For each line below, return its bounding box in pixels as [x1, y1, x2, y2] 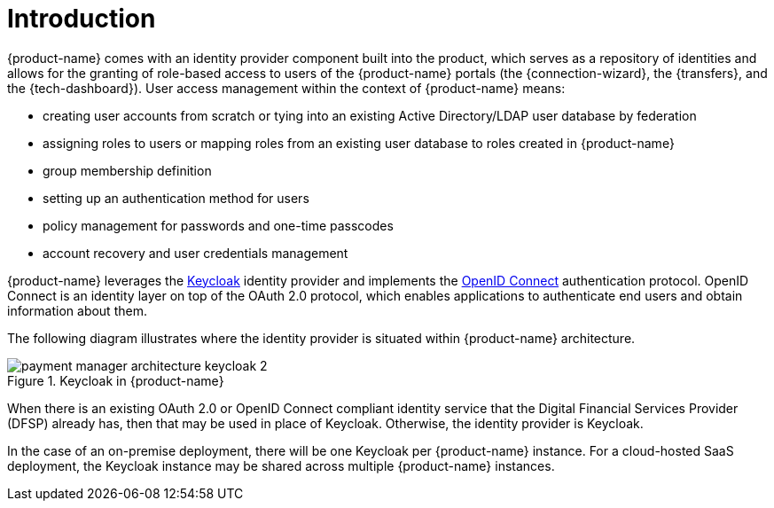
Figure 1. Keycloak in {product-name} [7, 372, 224, 388]
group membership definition [43, 162, 212, 178]
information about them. [7, 302, 147, 318]
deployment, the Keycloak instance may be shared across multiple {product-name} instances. [7, 457, 555, 473]
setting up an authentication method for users [43, 190, 309, 206]
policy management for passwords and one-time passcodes [43, 217, 394, 233]
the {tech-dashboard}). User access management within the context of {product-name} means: [7, 80, 566, 96]
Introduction [7, 4, 156, 34]
